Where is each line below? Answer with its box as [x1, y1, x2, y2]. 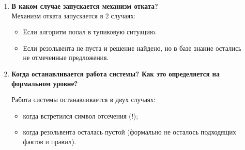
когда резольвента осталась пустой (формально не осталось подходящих [23, 127, 236, 137]
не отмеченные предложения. [23, 52, 109, 62]
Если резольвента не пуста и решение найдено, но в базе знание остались [23, 43, 242, 53]
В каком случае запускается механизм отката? [11, 1, 158, 11]
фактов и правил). [23, 136, 76, 146]
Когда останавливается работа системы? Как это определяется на [11, 68, 220, 78]
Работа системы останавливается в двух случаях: [11, 94, 156, 105]
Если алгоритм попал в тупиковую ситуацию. [23, 27, 157, 37]
